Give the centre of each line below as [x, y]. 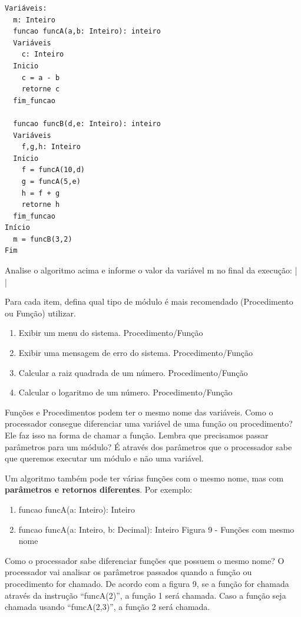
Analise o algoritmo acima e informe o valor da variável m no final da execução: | [151, 270]
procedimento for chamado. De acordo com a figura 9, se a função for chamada [147, 583]
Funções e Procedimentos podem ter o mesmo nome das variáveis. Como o [139, 412]
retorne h [41, 205]
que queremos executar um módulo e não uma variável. [104, 458]
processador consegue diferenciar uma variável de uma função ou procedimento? [149, 423]
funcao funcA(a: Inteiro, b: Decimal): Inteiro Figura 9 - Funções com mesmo [156, 529]
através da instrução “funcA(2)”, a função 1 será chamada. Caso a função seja [145, 595]
